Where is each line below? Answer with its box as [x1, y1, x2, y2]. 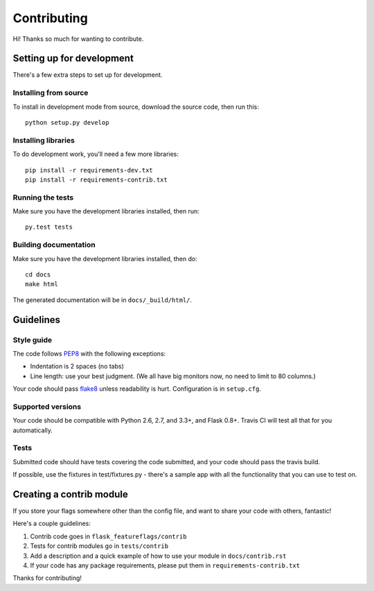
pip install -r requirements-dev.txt [25, 166, 154, 174]
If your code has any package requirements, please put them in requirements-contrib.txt [30, 561, 301, 570]
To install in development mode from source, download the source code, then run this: [12, 103, 259, 111]
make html [25, 281, 58, 288]
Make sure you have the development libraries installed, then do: [12, 254, 197, 263]
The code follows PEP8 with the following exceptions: [12, 349, 166, 358]
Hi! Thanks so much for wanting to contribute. [12, 35, 144, 43]
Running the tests [12, 193, 74, 202]
